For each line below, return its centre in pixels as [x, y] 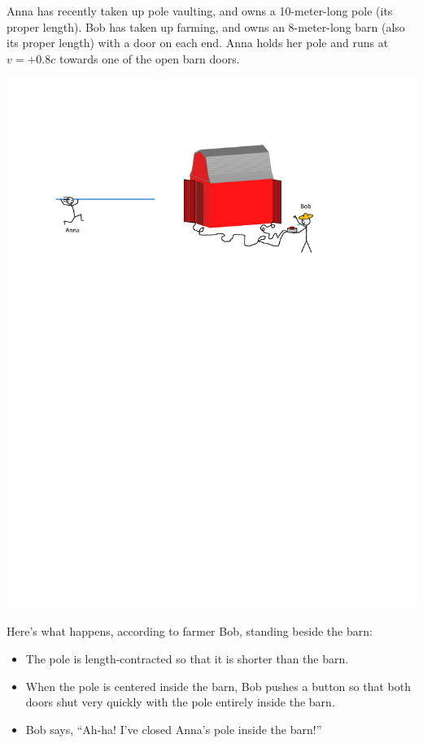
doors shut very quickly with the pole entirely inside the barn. [180, 702]
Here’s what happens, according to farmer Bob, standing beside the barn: [190, 631]
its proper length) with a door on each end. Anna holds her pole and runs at [198, 43]
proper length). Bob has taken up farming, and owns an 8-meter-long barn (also [206, 26]
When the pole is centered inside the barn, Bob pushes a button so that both [218, 686]
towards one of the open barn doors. [149, 58]
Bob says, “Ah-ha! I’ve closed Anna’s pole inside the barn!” [174, 729]
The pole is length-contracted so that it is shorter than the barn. [187, 659]
